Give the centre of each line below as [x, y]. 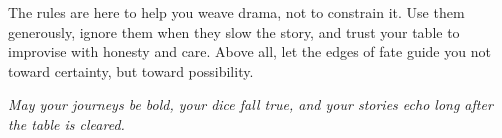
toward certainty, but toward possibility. [131, 70]
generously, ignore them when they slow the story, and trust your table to [234, 31]
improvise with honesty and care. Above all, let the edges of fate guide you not [249, 51]
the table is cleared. [66, 123]
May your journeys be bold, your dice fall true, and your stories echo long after [250, 104]
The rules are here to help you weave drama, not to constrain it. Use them [236, 12]
